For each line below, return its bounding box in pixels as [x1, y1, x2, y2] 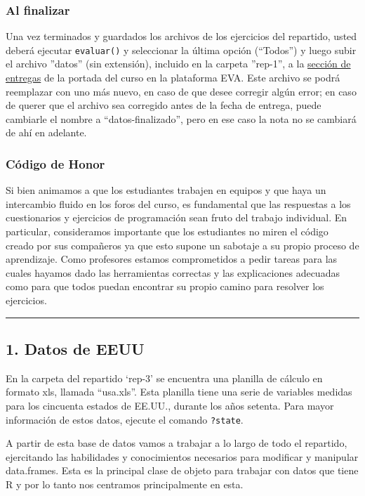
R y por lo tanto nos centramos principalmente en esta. [6, 477, 244, 492]
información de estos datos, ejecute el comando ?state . [6, 412, 244, 426]
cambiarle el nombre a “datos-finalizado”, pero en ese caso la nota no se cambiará [6, 111, 357, 126]
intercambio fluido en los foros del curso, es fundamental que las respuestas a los [6, 196, 351, 211]
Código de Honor [6, 155, 105, 172]
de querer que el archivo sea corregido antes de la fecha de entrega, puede [6, 98, 321, 112]
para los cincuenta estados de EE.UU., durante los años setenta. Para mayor [6, 398, 334, 412]
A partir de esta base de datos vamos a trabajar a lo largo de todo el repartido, [6, 436, 347, 450]
